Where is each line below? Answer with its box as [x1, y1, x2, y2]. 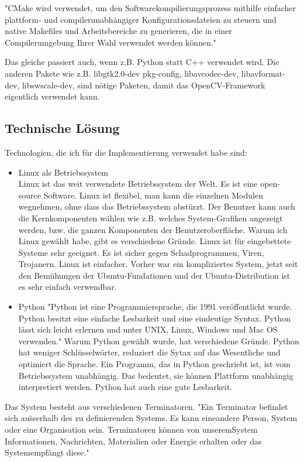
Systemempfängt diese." [5, 446, 89, 458]
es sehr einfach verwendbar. [18, 280, 117, 293]
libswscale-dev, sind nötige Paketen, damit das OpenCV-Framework [22, 78, 265, 91]
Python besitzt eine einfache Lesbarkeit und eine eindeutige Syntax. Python [18, 312, 291, 324]
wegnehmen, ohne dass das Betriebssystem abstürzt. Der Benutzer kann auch [18, 200, 296, 213]
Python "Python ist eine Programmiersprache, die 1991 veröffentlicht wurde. [18, 300, 292, 313]
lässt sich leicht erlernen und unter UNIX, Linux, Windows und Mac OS [18, 323, 278, 336]
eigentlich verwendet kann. [5, 90, 100, 102]
